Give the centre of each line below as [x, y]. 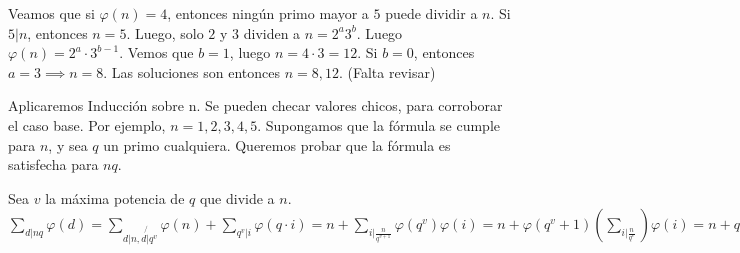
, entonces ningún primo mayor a [268, 13]
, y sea [68, 144]
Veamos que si [51, 13]
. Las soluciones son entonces [191, 71]
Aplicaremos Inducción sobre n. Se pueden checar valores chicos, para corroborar [255, 105]
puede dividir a [431, 13]
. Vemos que [156, 52]
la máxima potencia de [115, 197]
